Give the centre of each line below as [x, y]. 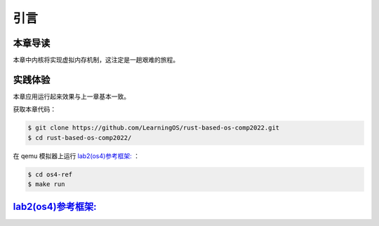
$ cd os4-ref [50, 174]
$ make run [46, 184]
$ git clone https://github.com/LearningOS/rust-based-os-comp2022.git [154, 128]
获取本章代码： [34, 109]
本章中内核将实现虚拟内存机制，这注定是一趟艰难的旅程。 [96, 60]
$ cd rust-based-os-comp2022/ [80, 137]
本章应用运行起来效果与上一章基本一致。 [71, 96]
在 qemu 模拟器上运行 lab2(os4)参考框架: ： [77, 156]
